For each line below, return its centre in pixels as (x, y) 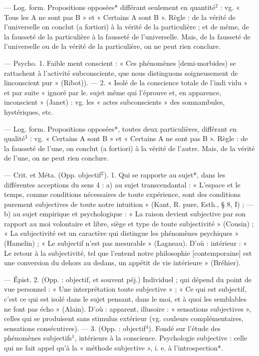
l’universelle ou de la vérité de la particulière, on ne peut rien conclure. (112, 46)
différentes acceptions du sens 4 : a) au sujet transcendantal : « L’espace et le (122, 184)
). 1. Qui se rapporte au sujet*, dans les (165, 174)
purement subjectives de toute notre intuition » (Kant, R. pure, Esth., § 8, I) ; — (129, 204)
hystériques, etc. (29, 111)
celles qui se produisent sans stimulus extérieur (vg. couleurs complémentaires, (124, 318)
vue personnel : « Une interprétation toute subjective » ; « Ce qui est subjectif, (125, 289)
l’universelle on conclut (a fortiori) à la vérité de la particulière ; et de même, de (127, 27)
